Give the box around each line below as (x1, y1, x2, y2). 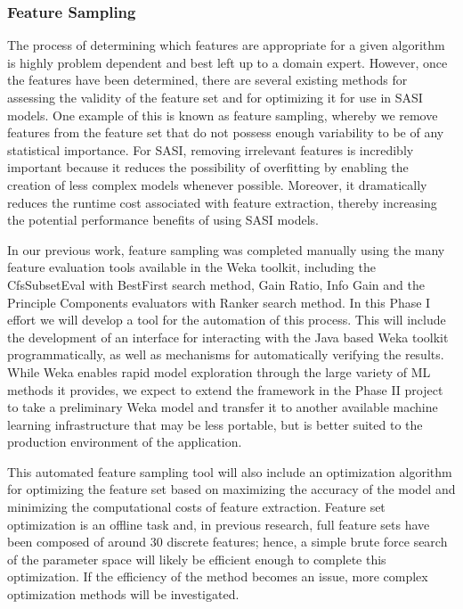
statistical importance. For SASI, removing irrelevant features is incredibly (7, 140, 414, 159)
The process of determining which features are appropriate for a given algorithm (7, 36, 445, 54)
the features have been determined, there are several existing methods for (7, 70, 408, 89)
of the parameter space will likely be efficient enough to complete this (7, 549, 386, 568)
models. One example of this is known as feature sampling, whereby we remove (7, 105, 438, 124)
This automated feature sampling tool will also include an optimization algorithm (7, 462, 452, 481)
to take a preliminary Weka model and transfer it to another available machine (7, 398, 438, 416)
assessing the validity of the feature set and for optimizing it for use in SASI (7, 88, 423, 106)
